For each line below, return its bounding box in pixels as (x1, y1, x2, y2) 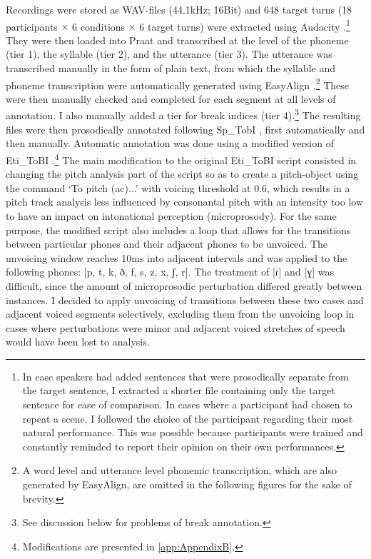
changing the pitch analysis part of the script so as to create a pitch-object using (6, 166, 359, 181)
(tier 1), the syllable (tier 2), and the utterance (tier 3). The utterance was (6, 46, 332, 61)
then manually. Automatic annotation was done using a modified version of (6, 136, 334, 151)
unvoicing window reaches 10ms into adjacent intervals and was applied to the (6, 250, 347, 265)
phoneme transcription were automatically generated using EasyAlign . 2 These (6, 75, 349, 92)
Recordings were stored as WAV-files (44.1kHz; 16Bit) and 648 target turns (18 (6, 2, 352, 16)
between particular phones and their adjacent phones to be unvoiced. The (6, 236, 328, 251)
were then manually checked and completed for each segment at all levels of (6, 91, 336, 106)
